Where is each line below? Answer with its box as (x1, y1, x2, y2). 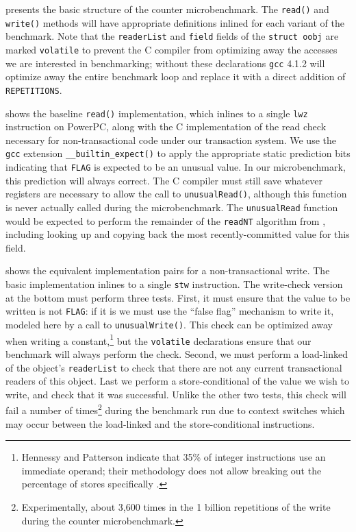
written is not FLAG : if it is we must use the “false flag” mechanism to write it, (5, 304, 334, 318)
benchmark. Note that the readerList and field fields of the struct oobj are (5, 29, 339, 43)
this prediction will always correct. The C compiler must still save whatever (5, 173, 322, 187)
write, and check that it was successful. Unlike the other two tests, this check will (5, 387, 346, 401)
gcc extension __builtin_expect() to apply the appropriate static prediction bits (5, 146, 351, 160)
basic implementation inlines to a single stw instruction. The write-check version (5, 277, 343, 291)
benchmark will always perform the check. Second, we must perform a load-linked (5, 346, 348, 361)
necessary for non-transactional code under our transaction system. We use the (5, 132, 336, 147)
